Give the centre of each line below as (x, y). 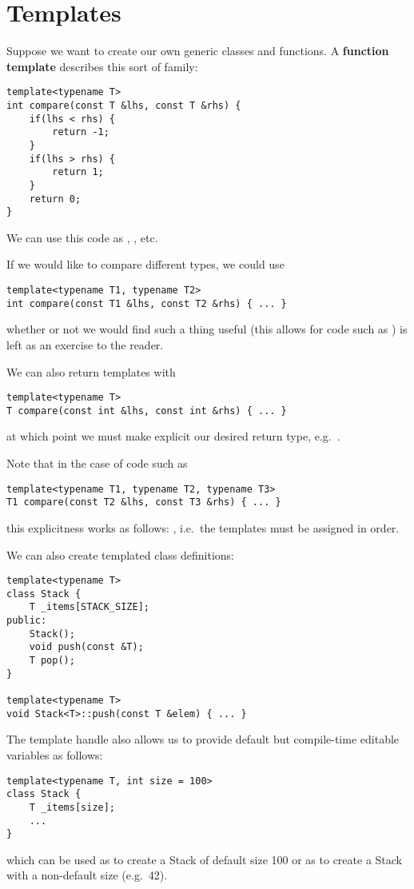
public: (27, 621)
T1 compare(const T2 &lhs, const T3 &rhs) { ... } (144, 502)
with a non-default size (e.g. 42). (87, 875)
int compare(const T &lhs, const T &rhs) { (124, 105)
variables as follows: (55, 754)
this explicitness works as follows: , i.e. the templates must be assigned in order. (203, 527)
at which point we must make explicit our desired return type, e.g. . (173, 436)
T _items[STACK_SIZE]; (89, 607)
